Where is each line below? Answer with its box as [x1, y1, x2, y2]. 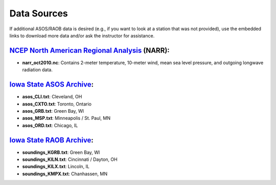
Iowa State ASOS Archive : [9, 80, 94, 89]
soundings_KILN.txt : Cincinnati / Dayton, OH [22, 156, 118, 162]
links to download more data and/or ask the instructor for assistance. [9, 32, 155, 38]
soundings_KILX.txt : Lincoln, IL [22, 163, 89, 170]
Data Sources [9, 8, 68, 19]
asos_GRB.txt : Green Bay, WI [22, 108, 84, 114]
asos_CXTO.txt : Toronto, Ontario [22, 100, 92, 107]
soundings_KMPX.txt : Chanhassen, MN [22, 171, 107, 177]
